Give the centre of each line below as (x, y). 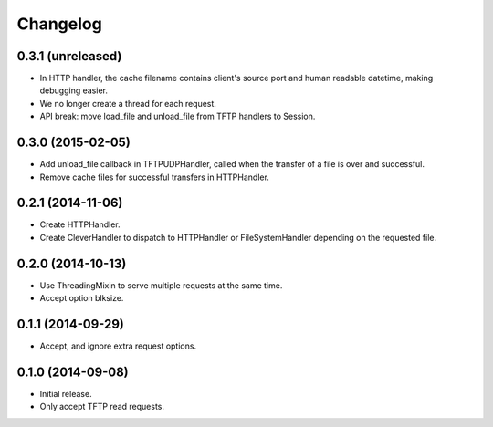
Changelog (59, 24)
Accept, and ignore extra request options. (118, 346)
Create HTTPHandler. (80, 224)
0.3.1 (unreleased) (69, 56)
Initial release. (66, 393)
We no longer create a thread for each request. (128, 103)
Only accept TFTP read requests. (102, 407)
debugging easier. (74, 90)
